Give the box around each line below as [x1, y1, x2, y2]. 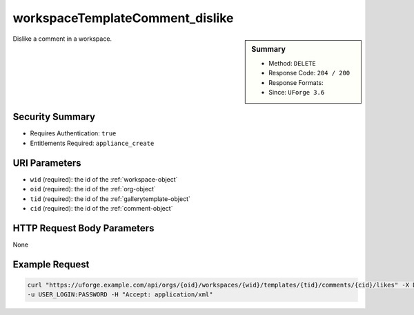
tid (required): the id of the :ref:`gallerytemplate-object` [30, 194, 191, 203]
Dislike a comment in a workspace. [12, 35, 112, 43]
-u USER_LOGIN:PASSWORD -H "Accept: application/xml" [27, 291, 213, 298]
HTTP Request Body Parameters [12, 222, 155, 234]
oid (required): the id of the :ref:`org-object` [30, 185, 157, 193]
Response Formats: [268, 78, 324, 86]
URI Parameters [12, 157, 82, 169]
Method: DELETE [268, 59, 317, 67]
